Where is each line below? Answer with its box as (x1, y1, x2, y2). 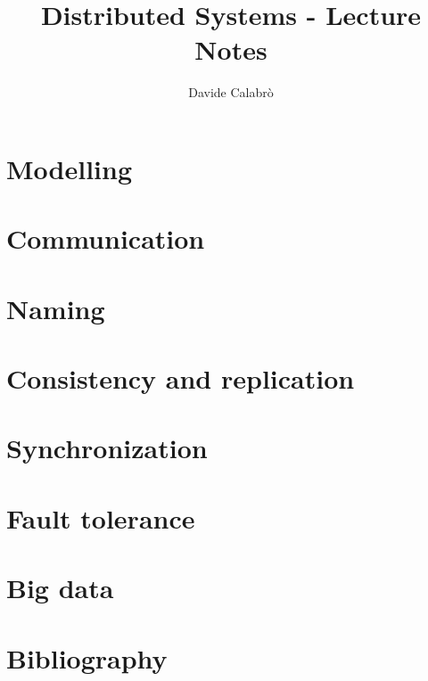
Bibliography (6, 639, 168, 676)
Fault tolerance (6, 499, 195, 536)
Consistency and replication (6, 360, 355, 397)
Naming (6, 290, 105, 326)
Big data (6, 570, 114, 606)
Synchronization (6, 430, 208, 466)
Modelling (6, 150, 133, 186)
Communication (6, 220, 205, 257)
